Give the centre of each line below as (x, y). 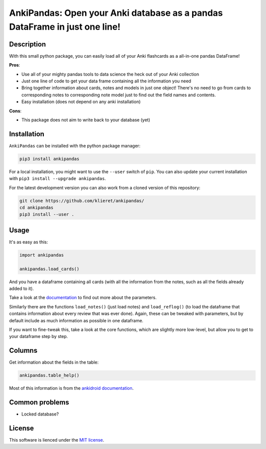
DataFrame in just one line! (65, 27)
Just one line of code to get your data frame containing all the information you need (106, 81)
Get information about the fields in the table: (54, 362)
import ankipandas (42, 255)
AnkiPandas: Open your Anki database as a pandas (116, 13)
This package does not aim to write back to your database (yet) (86, 120)
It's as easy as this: (29, 242)
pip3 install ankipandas (50, 159)
